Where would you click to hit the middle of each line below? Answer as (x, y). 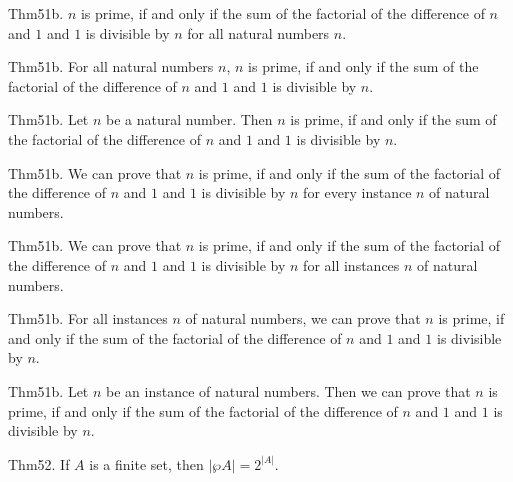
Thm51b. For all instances (88, 318)
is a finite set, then (146, 463)
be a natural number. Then (189, 119)
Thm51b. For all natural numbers (111, 66)
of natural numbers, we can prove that (303, 318)
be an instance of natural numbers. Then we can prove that (288, 390)
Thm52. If (39, 463)
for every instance (357, 192)
